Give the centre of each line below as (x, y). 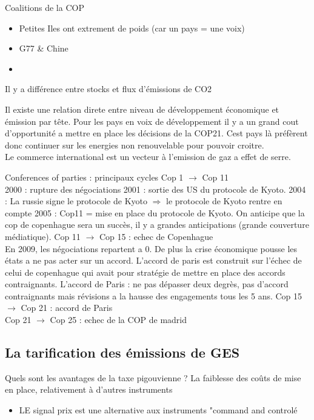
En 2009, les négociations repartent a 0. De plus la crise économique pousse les (151, 248)
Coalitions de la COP (45, 7)
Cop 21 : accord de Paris (67, 308)
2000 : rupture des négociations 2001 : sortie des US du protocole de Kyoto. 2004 (155, 189)
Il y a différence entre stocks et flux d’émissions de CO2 (109, 89)
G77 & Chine (44, 48)
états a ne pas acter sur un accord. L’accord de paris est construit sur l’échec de (153, 260)
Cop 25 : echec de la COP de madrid (118, 320)
